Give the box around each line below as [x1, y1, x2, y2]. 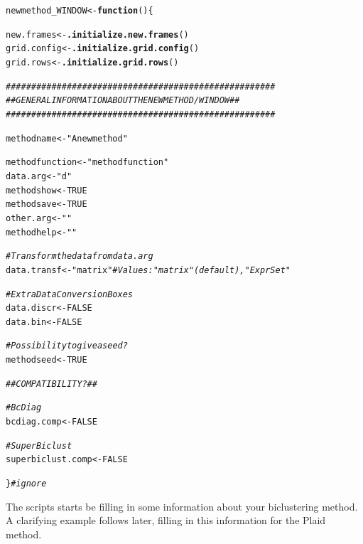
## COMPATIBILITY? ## [6, 378, 97, 389]
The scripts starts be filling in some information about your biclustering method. [6, 498, 358, 513]
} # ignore [6, 479, 47, 489]
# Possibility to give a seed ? [6, 341, 128, 351]
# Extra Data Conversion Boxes [6, 289, 133, 299]
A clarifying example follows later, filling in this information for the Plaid [6, 513, 326, 528]
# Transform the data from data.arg [6, 251, 153, 262]
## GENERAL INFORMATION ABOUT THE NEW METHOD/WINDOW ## [6, 95, 240, 106]
